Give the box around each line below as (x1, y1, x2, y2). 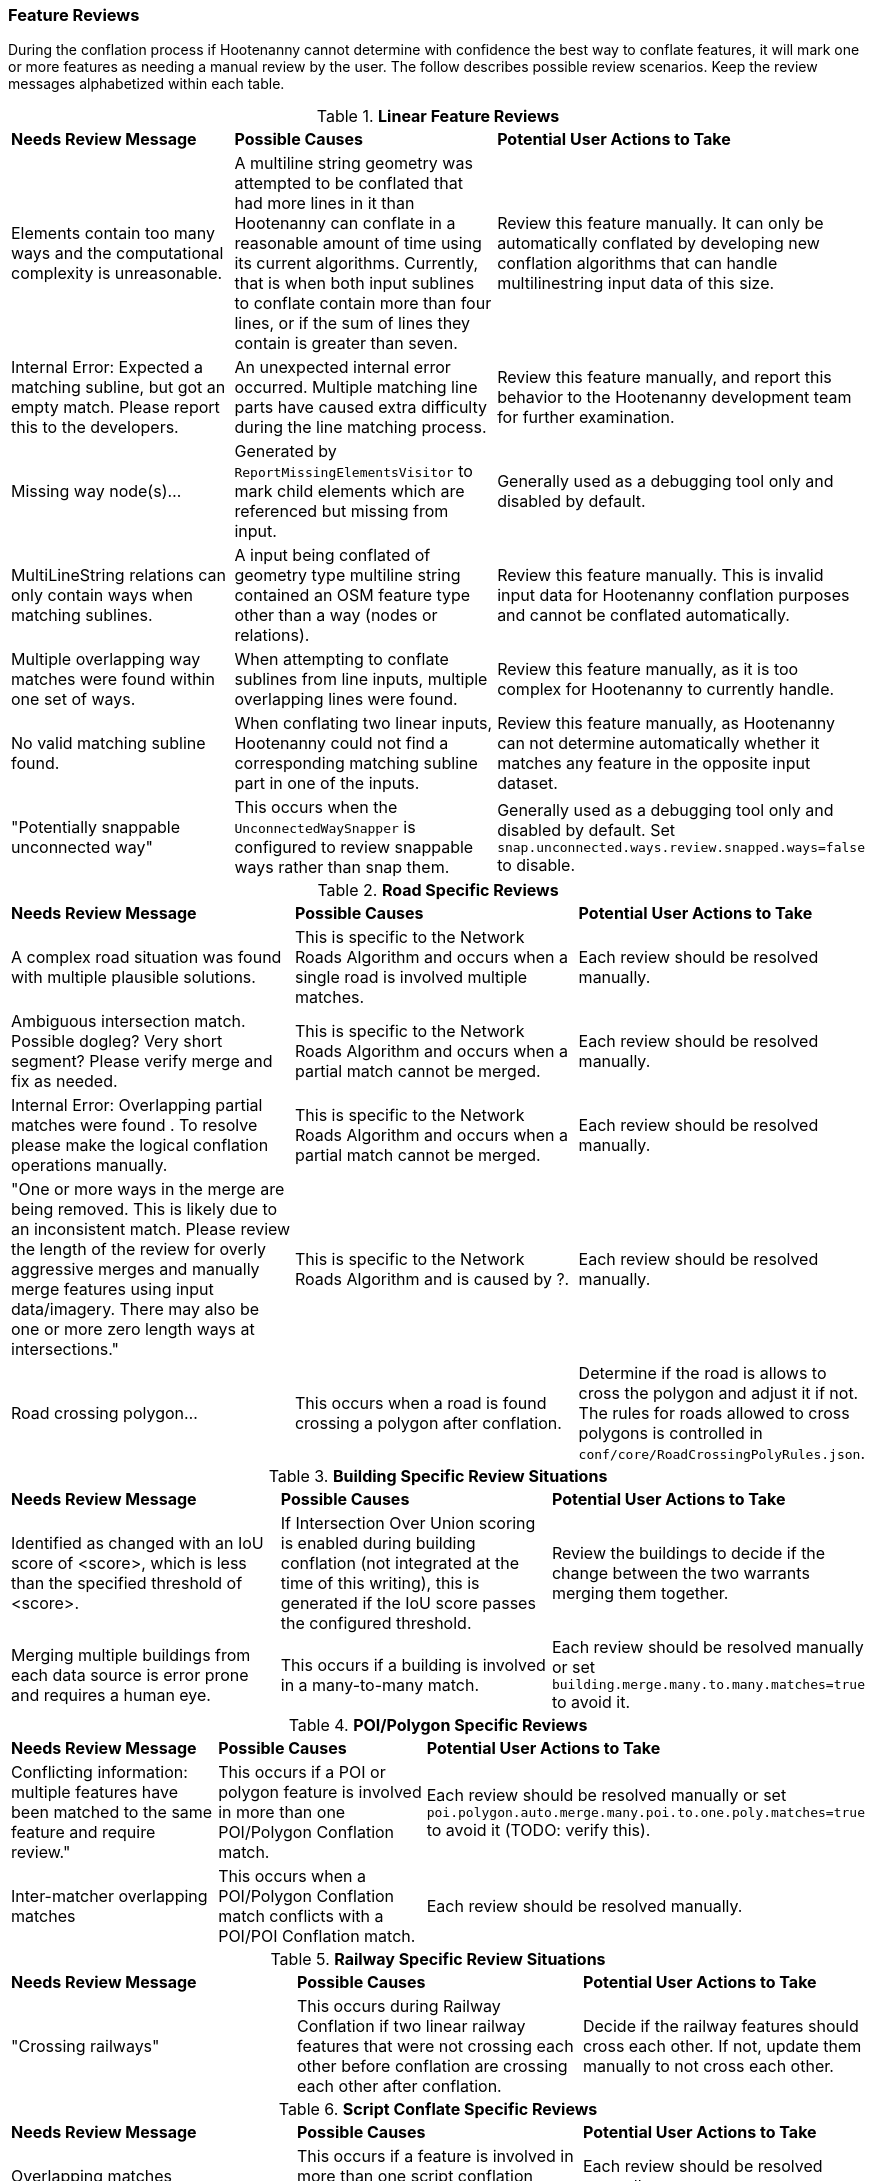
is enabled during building (280, 1533, 476, 1554)
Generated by (234, 441, 337, 462)
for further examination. (497, 407, 675, 428)
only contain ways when (11, 585, 193, 606)
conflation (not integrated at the (280, 1553, 520, 1574)
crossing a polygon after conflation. (294, 1413, 562, 1434)
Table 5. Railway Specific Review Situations (270, 1949, 606, 1970)
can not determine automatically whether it (497, 733, 820, 754)
